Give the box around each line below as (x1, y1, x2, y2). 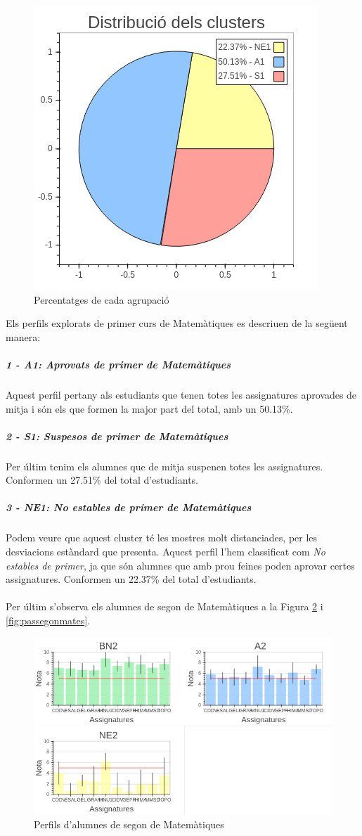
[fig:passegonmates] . (6, 613, 91, 627)
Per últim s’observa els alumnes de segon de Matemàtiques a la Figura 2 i (6, 599, 323, 614)
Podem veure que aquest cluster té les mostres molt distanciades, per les (6, 530, 318, 545)
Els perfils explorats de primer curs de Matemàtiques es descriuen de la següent (6, 316, 348, 330)
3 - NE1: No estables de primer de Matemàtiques (6, 500, 252, 515)
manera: (6, 329, 41, 344)
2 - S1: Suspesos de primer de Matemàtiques (6, 428, 228, 443)
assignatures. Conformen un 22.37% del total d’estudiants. (6, 572, 257, 586)
